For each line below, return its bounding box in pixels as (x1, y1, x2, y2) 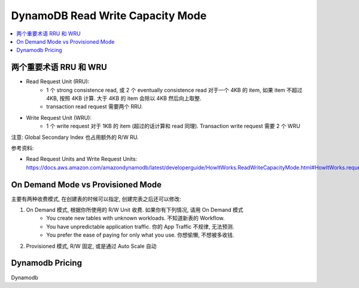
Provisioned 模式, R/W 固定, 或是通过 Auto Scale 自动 (26, 242, 157, 250)
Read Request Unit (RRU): (26, 78, 90, 85)
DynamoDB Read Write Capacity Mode (11, 9, 207, 22)
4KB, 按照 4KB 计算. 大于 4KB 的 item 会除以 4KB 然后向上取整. (46, 95, 202, 102)
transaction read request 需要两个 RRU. (46, 103, 143, 110)
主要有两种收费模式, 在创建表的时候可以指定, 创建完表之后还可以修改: (11, 195, 181, 202)
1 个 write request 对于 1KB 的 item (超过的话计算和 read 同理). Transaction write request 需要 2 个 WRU (46, 123, 300, 130)
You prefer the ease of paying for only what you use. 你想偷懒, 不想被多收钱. (46, 231, 235, 239)
